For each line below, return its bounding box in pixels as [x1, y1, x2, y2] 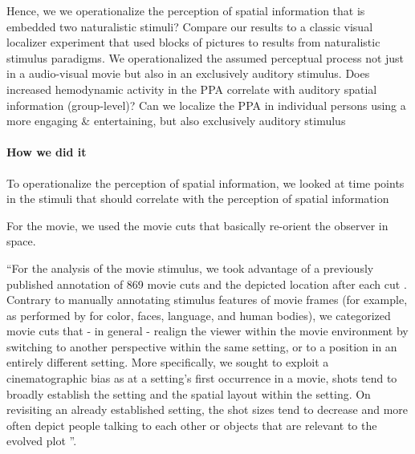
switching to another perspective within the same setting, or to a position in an [6, 338, 397, 355]
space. [6, 233, 36, 249]
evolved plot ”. [6, 432, 77, 449]
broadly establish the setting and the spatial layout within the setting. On [6, 385, 371, 402]
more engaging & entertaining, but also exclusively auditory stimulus [6, 112, 346, 129]
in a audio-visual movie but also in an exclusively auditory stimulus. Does [6, 65, 370, 82]
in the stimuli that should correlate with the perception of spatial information [6, 190, 389, 207]
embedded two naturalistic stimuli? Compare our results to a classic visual [6, 18, 373, 34]
